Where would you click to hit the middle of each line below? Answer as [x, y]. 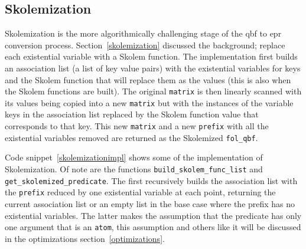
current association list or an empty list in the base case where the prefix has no [150, 203]
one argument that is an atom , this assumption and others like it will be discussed [153, 227]
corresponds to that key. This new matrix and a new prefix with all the [137, 126]
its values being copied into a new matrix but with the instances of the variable [149, 102]
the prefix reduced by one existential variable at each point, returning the [140, 192]
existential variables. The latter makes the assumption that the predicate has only [153, 215]
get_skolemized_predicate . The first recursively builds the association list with [151, 180]
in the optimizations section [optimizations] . [85, 238]
